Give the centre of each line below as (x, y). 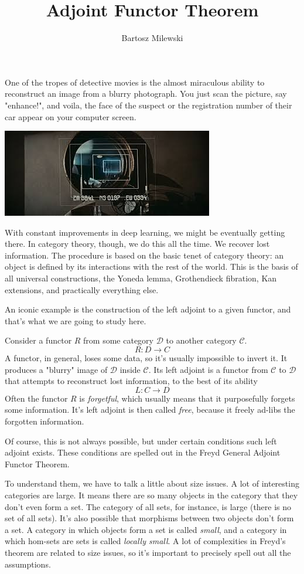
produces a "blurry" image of (56, 369)
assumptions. (28, 564)
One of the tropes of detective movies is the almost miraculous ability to (135, 82)
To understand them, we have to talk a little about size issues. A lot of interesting (152, 483)
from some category (118, 340)
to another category (201, 340)
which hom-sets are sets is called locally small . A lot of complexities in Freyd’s (145, 541)
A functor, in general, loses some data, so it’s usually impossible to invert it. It (146, 358)
